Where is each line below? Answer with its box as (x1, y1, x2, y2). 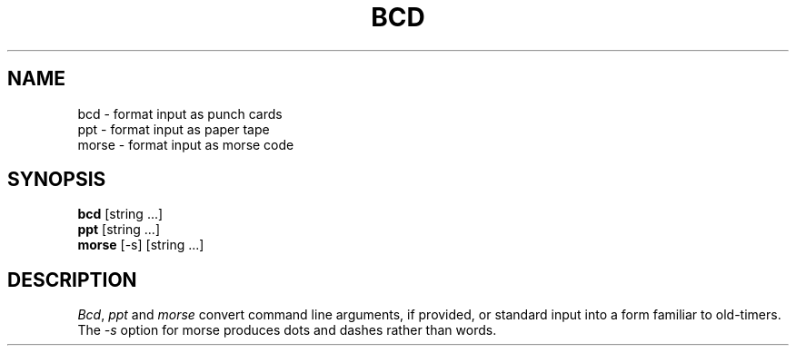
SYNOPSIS (7, 168, 106, 191)
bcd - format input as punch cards (77, 105, 283, 122)
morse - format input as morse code (77, 136, 294, 152)
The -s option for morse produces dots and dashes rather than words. (77, 322, 497, 338)
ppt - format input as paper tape (77, 121, 270, 137)
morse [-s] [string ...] (77, 237, 204, 253)
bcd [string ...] (77, 206, 164, 222)
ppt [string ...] (77, 221, 160, 238)
